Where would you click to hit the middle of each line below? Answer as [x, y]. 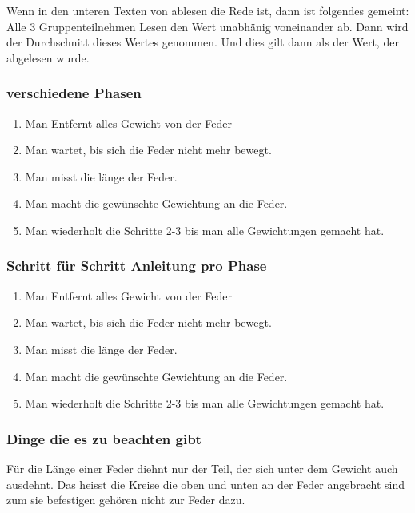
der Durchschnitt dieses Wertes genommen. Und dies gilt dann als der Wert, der [203, 42]
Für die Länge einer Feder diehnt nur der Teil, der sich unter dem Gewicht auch [202, 468]
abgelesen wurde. [48, 57]
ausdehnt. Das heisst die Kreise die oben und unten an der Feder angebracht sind [206, 484]
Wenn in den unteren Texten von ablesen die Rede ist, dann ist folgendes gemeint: [208, 10]
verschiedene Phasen [74, 93]
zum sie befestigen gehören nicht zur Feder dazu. [126, 500]
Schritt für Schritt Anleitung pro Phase [137, 266]
